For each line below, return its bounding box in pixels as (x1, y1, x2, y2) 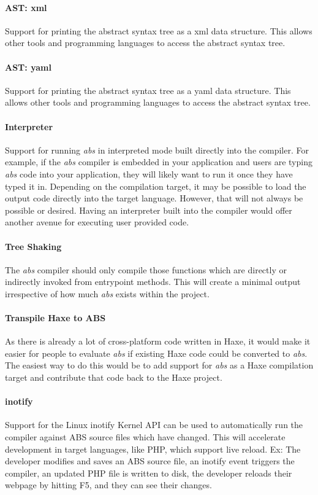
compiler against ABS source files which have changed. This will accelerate (5, 431, 286, 443)
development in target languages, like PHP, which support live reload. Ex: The (5, 442, 301, 455)
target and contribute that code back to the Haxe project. (5, 371, 222, 384)
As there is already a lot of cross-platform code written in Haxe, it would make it (5, 335, 311, 348)
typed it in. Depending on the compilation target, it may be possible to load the (5, 179, 306, 192)
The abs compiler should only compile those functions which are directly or (5, 263, 287, 276)
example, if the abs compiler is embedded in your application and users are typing (5, 155, 312, 168)
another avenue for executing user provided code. (5, 216, 189, 228)
